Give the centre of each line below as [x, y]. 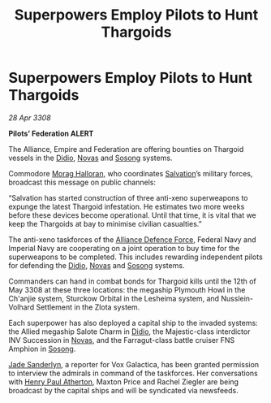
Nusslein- [237, 298]
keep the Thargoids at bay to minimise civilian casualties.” [105, 223]
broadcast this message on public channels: [82, 182]
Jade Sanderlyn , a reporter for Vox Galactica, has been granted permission [134, 364]
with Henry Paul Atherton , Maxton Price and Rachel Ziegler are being [124, 381]
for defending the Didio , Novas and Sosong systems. [97, 265]
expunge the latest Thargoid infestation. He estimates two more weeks [127, 206]
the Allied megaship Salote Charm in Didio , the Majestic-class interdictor [129, 331]
